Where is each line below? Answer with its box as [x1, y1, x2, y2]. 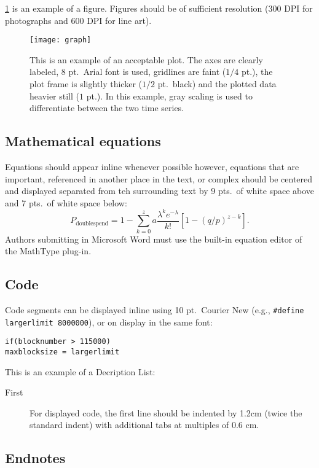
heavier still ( [30, 89, 80, 102]
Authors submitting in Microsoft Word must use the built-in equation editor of [5, 232, 302, 245]
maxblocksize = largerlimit [5, 348, 120, 357]
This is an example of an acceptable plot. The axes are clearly [30, 53, 263, 66]
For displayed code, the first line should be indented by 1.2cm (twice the [30, 406, 302, 419]
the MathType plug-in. [5, 244, 92, 257]
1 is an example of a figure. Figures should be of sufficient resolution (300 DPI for [5, 2, 313, 14]
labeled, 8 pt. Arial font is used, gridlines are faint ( [30, 65, 226, 78]
